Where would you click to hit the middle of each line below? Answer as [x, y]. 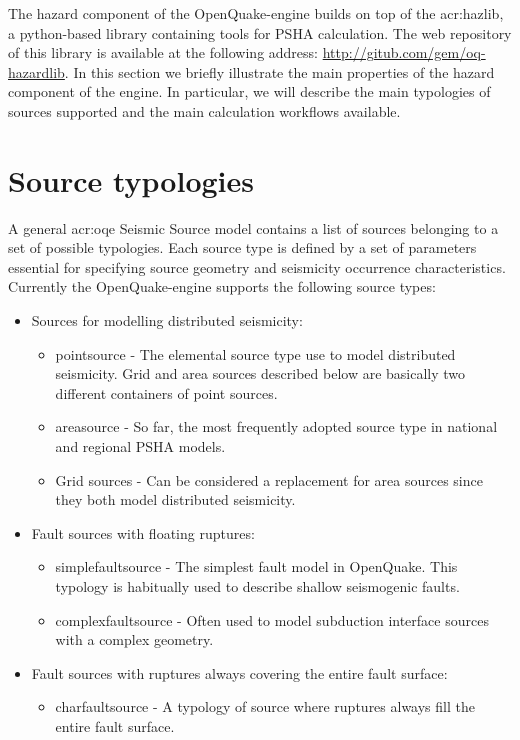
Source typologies [131, 179]
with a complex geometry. [134, 639]
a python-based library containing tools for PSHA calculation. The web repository [260, 32]
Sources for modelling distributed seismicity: [167, 320]
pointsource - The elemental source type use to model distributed [255, 353]
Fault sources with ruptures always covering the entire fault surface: [239, 672]
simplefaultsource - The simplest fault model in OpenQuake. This [256, 566]
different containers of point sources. [166, 392]
